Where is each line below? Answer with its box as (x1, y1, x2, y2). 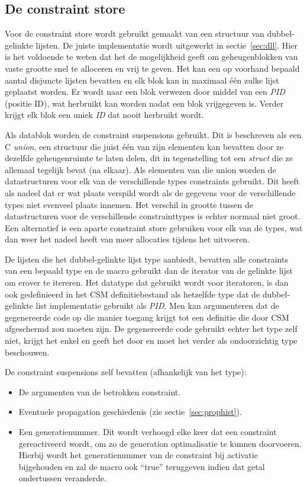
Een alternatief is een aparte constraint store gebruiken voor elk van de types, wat (5, 221, 303, 234)
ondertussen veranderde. (18, 472, 106, 484)
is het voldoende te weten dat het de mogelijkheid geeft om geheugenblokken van (5, 50, 298, 63)
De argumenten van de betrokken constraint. (18, 385, 181, 398)
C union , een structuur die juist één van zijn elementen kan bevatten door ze (5, 140, 284, 152)
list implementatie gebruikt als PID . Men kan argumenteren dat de (35, 299, 279, 312)
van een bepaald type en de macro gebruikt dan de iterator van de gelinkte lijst (5, 264, 293, 277)
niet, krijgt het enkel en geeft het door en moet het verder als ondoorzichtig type (5, 334, 298, 347)
